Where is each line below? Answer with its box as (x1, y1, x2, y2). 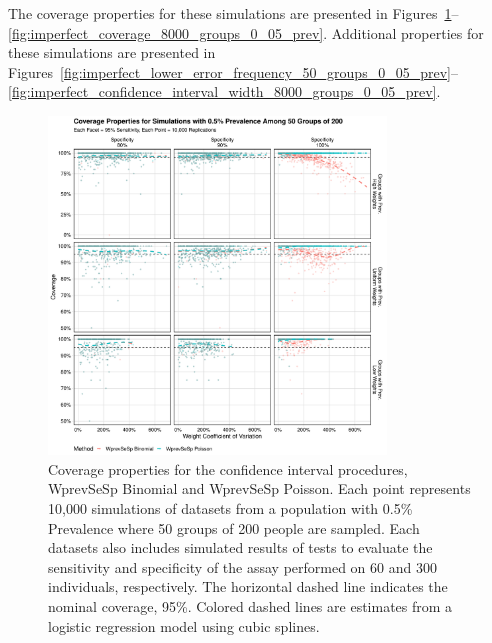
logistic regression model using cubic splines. (48, 615, 320, 636)
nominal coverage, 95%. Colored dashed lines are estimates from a (48, 595, 453, 616)
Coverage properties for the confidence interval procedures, (48, 458, 408, 479)
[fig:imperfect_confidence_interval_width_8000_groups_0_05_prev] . (8, 81, 441, 102)
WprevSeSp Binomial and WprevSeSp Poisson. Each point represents (48, 478, 471, 499)
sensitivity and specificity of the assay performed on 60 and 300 (48, 556, 437, 577)
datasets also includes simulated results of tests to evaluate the (48, 537, 433, 558)
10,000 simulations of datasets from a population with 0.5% (48, 497, 413, 518)
